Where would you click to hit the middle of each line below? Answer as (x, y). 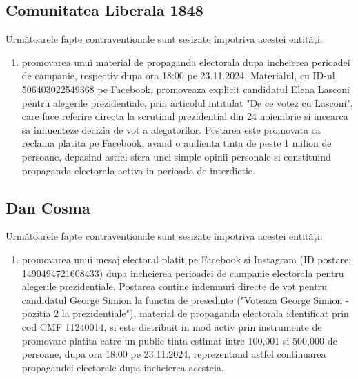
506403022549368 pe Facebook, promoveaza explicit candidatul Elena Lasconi (186, 89)
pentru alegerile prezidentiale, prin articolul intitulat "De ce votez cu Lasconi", (187, 102)
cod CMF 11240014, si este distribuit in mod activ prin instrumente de (172, 326)
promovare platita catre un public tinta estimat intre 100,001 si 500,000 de (179, 340)
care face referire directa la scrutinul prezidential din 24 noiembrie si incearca (185, 116)
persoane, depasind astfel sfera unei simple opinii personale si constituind (176, 156)
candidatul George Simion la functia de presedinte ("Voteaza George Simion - (185, 299)
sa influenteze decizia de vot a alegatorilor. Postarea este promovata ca (171, 129)
